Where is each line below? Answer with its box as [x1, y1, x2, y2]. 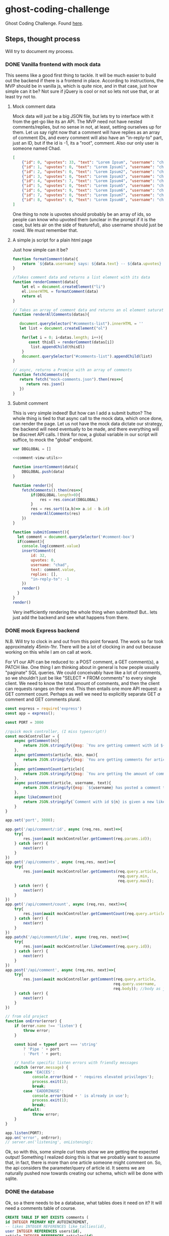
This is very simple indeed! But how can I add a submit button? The [12, 410, 152, 416]
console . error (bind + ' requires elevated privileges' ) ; [32, 1075, 154, 1080]
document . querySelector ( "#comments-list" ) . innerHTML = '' [19, 321, 144, 326]
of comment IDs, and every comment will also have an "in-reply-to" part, [12, 135, 163, 141]
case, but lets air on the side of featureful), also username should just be [12, 222, 163, 228]
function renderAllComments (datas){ [12, 312, 90, 317]
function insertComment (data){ [12, 465, 78, 470]
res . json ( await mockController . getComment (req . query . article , [23, 977, 156, 982]
